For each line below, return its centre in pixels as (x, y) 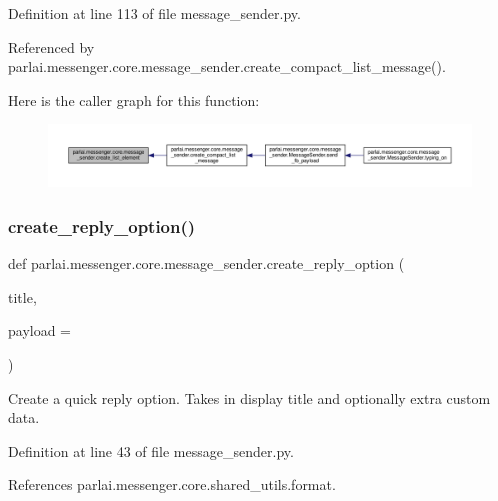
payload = (40, 330)
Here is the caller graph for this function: (134, 99)
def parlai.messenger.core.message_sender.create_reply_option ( (206, 263)
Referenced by (51, 46)
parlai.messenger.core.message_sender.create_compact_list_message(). (227, 66)
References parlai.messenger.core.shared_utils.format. (172, 484)
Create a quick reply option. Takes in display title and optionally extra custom (249, 397)
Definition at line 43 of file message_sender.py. (151, 450)
